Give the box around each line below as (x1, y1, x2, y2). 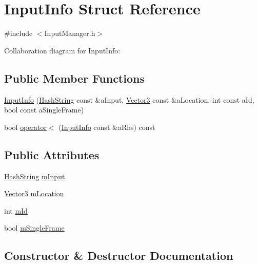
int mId (4, 205, 28, 216)
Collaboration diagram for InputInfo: (4, 45, 121, 55)
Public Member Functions (4, 70, 145, 86)
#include (4, 28, 33, 39)
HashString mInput (4, 171, 65, 181)
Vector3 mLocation (4, 188, 64, 199)
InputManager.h (44, 28, 95, 39)
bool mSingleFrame (4, 222, 65, 233)
